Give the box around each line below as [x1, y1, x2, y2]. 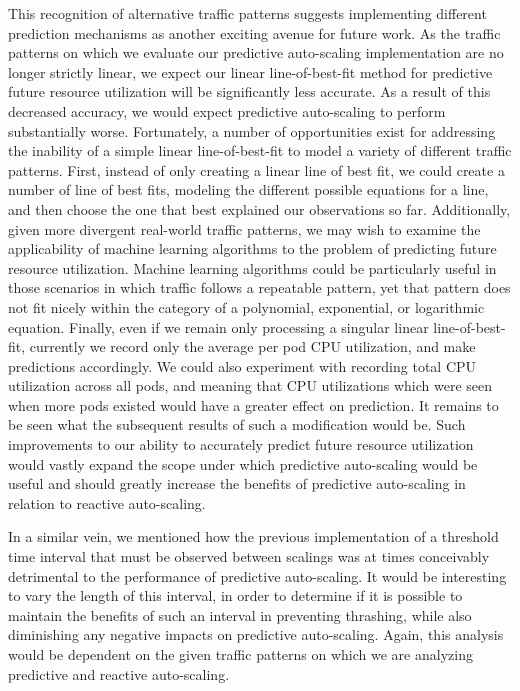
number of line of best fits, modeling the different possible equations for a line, [8, 179, 489, 200]
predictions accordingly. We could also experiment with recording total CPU [8, 355, 477, 376]
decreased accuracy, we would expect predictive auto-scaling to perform [8, 100, 446, 121]
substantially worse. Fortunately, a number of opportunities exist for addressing [8, 120, 496, 141]
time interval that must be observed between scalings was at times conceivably [8, 546, 490, 567]
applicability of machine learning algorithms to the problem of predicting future [8, 238, 497, 259]
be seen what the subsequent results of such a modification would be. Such [8, 414, 466, 435]
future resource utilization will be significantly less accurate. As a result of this [8, 81, 491, 102]
